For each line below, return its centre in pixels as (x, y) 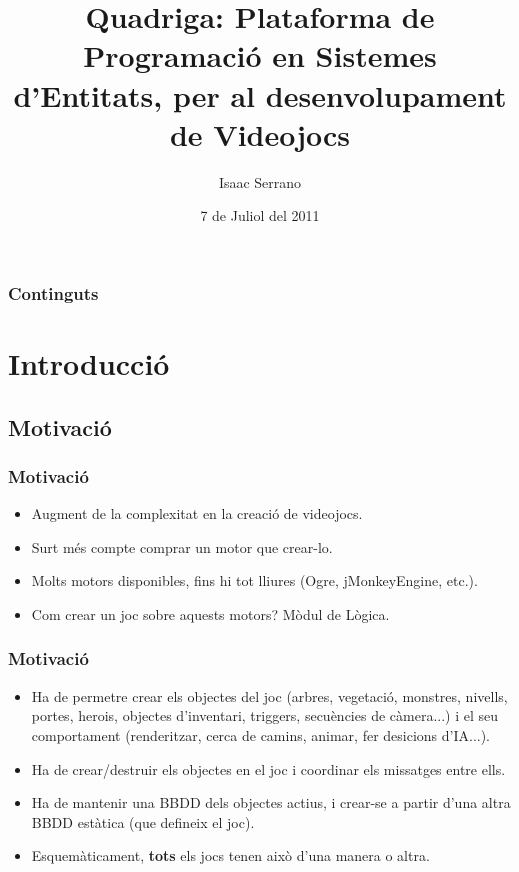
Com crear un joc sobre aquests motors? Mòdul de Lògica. (210, 613)
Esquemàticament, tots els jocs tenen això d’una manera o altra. (230, 855)
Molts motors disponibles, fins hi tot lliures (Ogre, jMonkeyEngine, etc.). (254, 580)
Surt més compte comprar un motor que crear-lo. (182, 546)
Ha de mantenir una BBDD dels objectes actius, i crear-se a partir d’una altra (271, 802)
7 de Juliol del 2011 (260, 215)
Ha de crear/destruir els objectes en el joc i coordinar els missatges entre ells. (268, 768)
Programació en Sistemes (260, 55)
